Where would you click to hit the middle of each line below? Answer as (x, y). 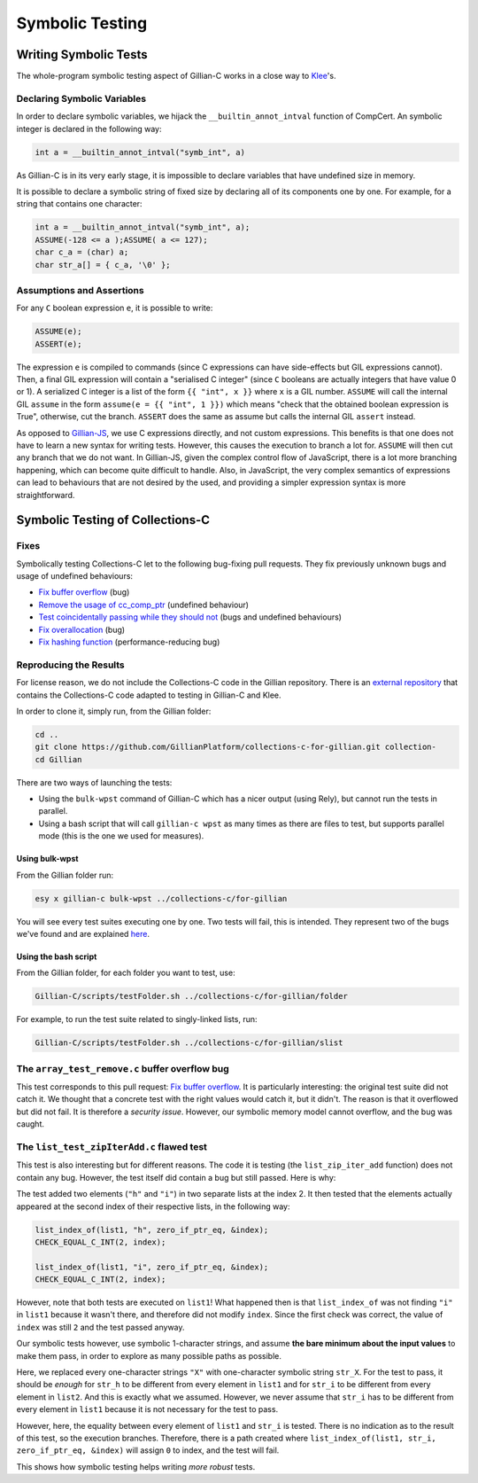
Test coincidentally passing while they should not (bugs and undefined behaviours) (190, 617)
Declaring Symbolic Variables (81, 98)
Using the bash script (57, 956)
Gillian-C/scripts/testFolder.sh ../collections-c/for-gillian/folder (192, 996)
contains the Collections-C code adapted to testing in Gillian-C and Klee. (149, 695)
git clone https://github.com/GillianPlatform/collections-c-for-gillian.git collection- (236, 747)
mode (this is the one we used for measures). (121, 836)
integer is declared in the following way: (89, 129)
